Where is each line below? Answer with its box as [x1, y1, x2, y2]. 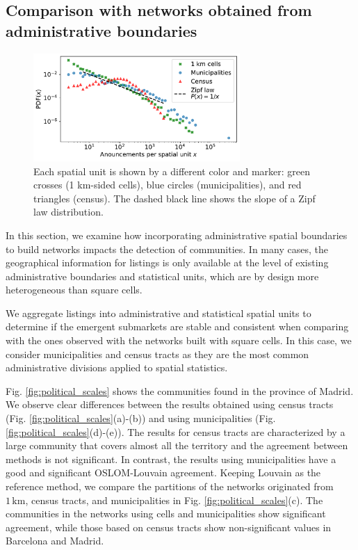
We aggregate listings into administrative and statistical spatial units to [6, 305, 311, 320]
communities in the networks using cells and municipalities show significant [6, 506, 326, 521]
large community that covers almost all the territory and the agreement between [6, 438, 348, 453]
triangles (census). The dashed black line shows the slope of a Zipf [33, 191, 316, 205]
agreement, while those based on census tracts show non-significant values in [6, 519, 332, 534]
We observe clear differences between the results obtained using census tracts [6, 397, 334, 412]
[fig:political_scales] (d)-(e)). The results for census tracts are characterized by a [6, 424, 345, 439]
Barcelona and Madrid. [6, 533, 104, 548]
